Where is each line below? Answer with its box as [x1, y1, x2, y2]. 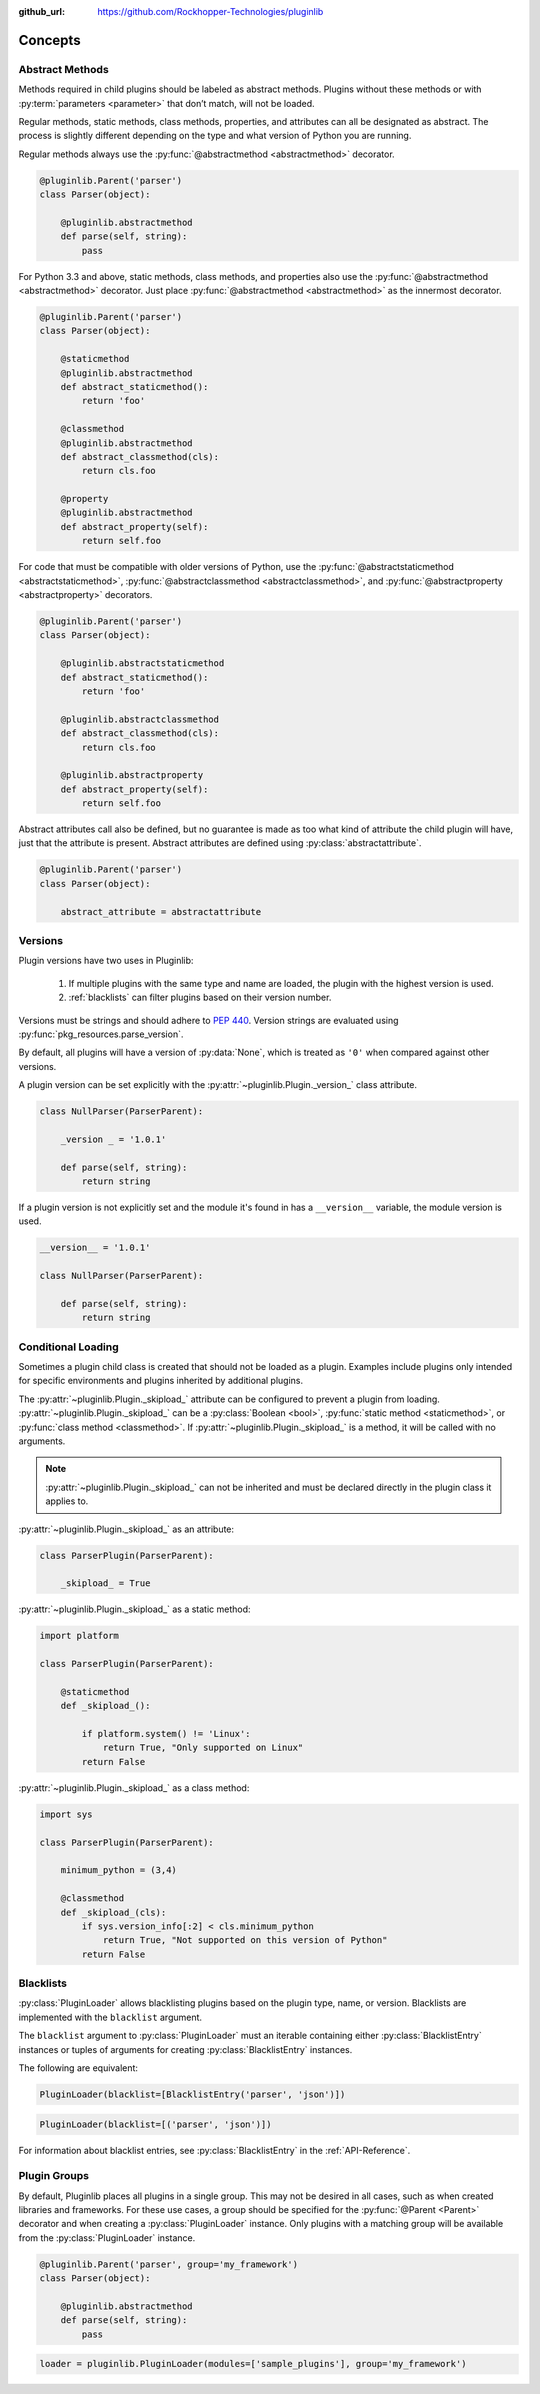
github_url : [18, 6, 65, 17]
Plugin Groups [18, 2169, 90, 2183]
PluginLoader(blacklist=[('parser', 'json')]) [39, 2118, 272, 2130]
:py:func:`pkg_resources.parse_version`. [18, 1028, 184, 1040]
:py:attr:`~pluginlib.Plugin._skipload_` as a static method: [18, 1603, 251, 1615]
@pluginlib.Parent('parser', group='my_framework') [39, 2258, 299, 2270]
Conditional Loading [18, 1340, 119, 1354]
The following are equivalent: [18, 2062, 139, 2074]
